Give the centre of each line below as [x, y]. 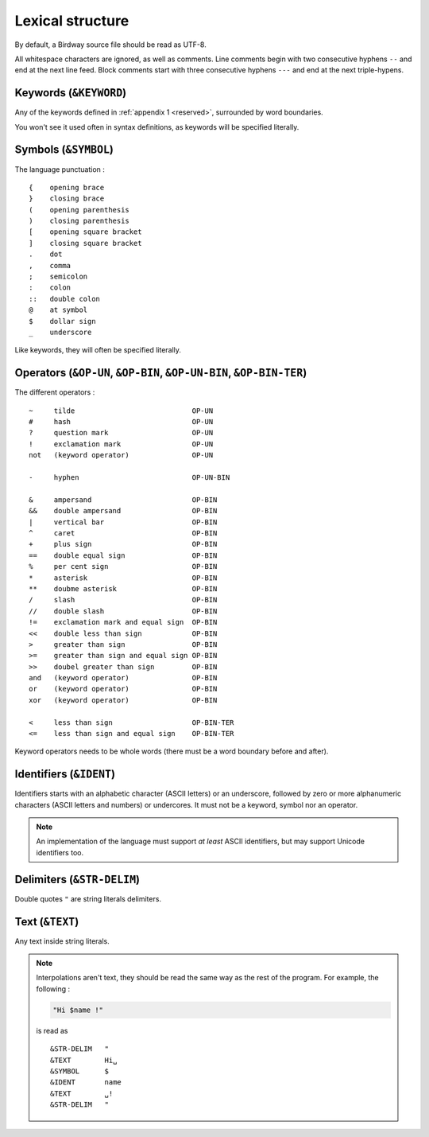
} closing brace [67, 199]
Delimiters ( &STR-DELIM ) [77, 879]
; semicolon [58, 277]
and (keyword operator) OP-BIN [123, 678]
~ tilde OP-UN [121, 411]
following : [53, 989]
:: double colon [65, 299]
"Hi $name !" [78, 1010]
